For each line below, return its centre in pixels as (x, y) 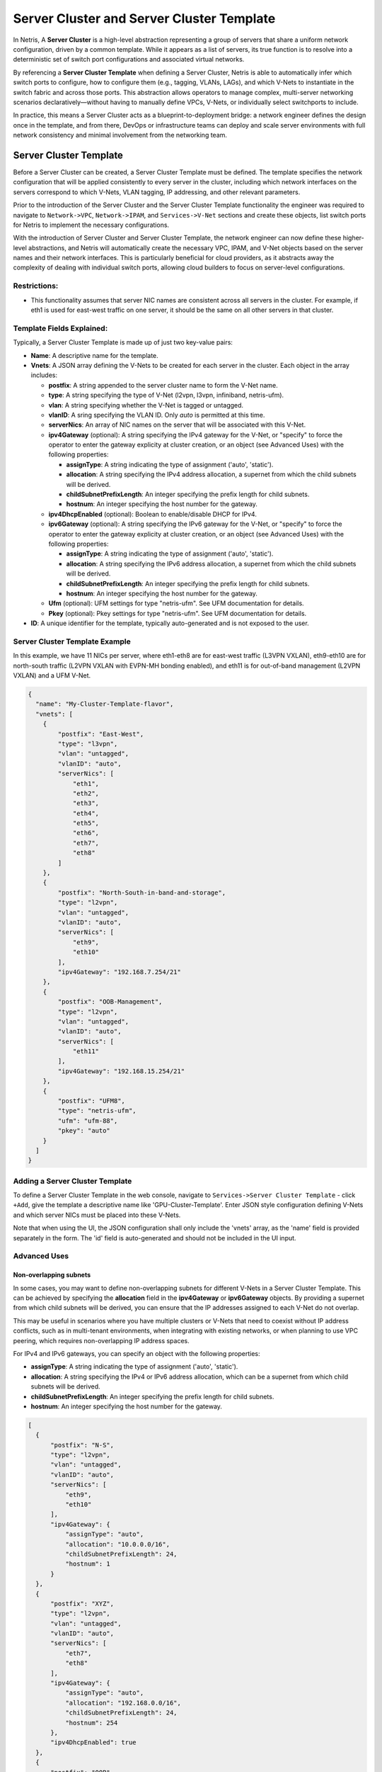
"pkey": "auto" (84, 1131)
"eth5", (86, 823)
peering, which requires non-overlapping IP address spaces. (102, 1340)
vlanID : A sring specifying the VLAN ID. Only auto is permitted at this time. (157, 415)
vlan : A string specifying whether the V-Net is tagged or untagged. (146, 405)
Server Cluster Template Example (72, 641)
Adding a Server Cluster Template (73, 1181)
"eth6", (86, 833)
